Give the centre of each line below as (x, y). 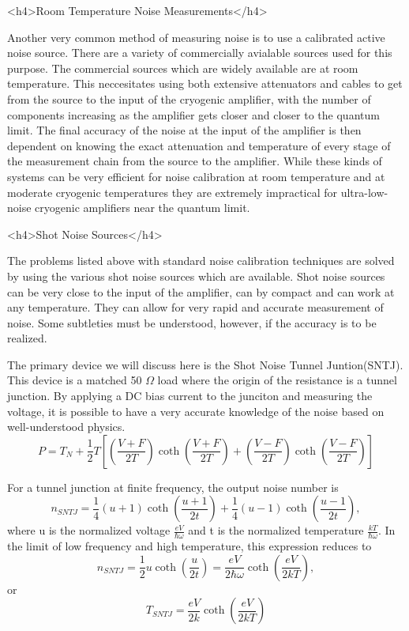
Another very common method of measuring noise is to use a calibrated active (196, 37)
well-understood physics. (66, 427)
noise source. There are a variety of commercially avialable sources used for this (200, 53)
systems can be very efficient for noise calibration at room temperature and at (196, 176)
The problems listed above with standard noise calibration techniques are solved (201, 261)
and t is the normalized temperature (276, 530)
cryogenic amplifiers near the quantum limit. (143, 208)
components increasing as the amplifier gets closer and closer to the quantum (193, 114)
